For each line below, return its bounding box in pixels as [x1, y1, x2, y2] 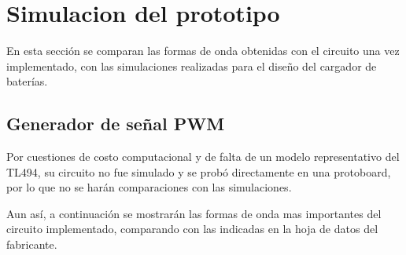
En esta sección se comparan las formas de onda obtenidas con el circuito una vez [6, 42, 400, 59]
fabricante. [6, 236, 57, 253]
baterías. [6, 73, 48, 89]
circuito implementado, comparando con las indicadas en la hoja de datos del [6, 220, 378, 237]
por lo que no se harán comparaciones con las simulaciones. [6, 179, 292, 195]
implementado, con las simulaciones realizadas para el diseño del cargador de [6, 57, 377, 74]
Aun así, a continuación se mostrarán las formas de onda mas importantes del [6, 205, 382, 221]
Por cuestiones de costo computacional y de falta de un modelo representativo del [6, 148, 400, 165]
